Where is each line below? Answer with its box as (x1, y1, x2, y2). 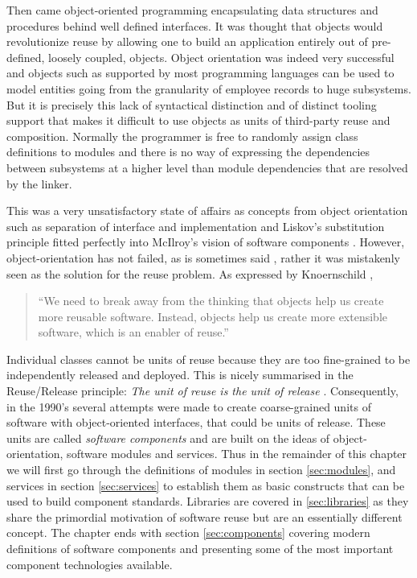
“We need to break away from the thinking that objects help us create (38, 292, 384, 309)
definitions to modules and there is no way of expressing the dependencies (6, 143, 370, 160)
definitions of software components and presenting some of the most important (6, 540, 394, 556)
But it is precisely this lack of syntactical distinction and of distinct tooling (6, 96, 377, 113)
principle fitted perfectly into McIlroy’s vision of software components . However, (6, 233, 405, 250)
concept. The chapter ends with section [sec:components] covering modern (6, 524, 370, 541)
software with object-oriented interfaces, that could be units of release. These (6, 414, 386, 431)
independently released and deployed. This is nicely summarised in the (6, 366, 354, 383)
